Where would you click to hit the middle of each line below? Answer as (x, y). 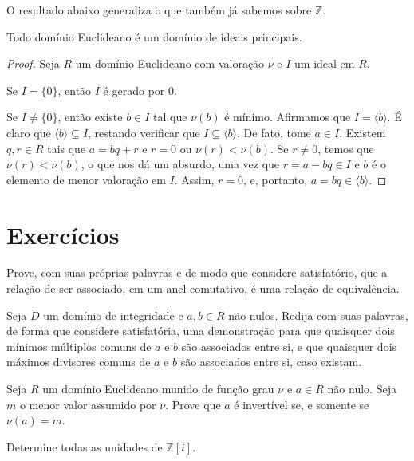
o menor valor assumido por (88, 404)
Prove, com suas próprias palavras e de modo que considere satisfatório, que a (197, 272)
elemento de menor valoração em (86, 179)
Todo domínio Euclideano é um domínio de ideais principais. (154, 36)
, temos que (346, 148)
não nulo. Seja (362, 389)
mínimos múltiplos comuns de (79, 346)
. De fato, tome (274, 132)
